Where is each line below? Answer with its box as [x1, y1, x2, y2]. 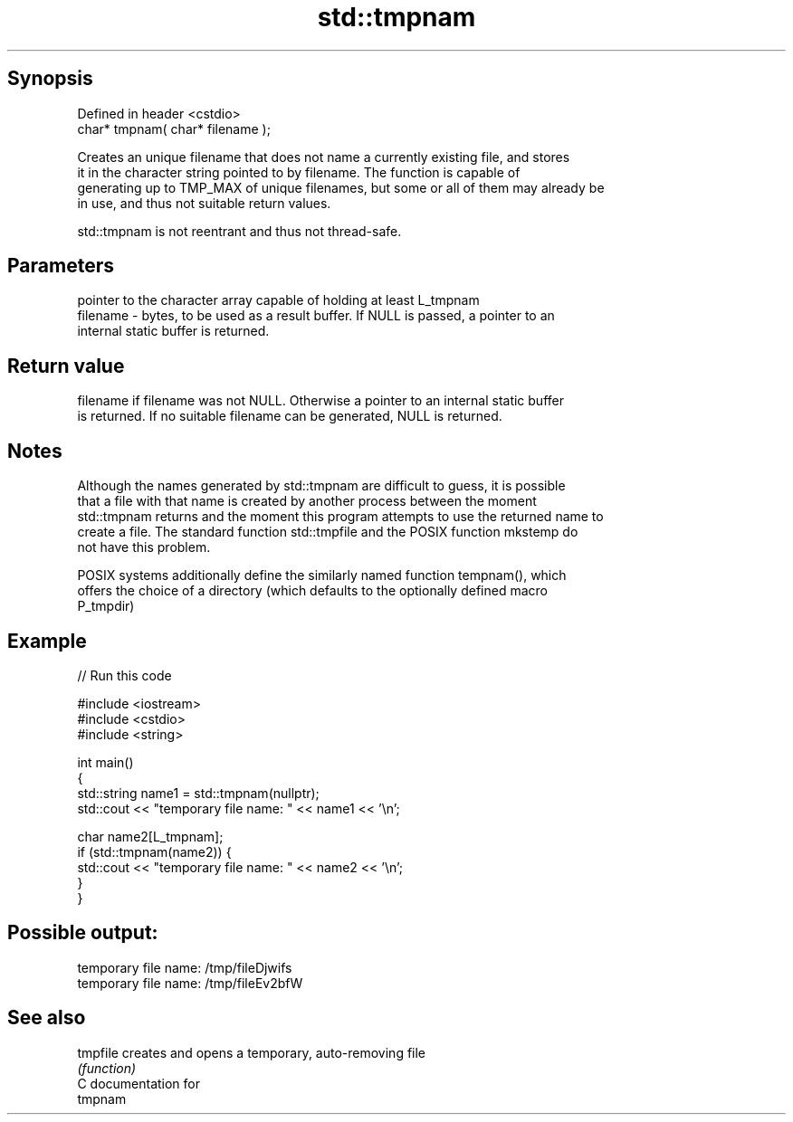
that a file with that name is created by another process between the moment [77, 493, 537, 509]
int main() [77, 754, 134, 770]
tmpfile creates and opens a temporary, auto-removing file [77, 1044, 426, 1060]
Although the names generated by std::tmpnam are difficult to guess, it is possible [77, 478, 566, 494]
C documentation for [77, 1075, 201, 1091]
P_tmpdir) [77, 598, 135, 614]
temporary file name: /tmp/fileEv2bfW [77, 975, 303, 991]
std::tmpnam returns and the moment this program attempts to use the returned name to [77, 509, 604, 525]
